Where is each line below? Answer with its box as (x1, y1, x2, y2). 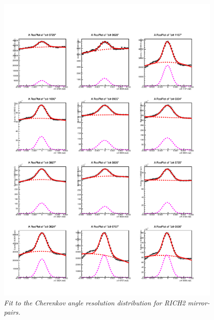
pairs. (4, 307, 20, 317)
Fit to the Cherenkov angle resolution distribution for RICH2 (4, 297, 185, 307)
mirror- (187, 297, 210, 307)
